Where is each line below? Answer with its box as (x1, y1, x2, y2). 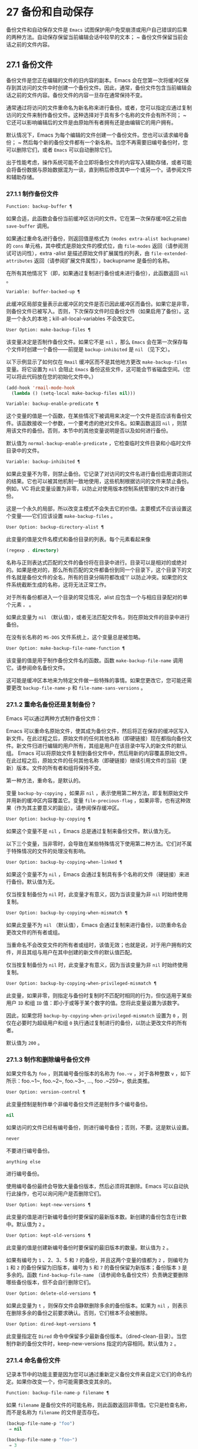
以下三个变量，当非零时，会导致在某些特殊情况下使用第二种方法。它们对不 (6, 840, 187, 847)
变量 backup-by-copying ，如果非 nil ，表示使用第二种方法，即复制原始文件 (6, 790, 189, 797)
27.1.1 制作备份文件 (6, 190, 59, 198)
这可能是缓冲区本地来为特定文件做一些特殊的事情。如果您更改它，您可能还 (6, 676, 187, 683)
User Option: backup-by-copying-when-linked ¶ (6, 859, 123, 865)
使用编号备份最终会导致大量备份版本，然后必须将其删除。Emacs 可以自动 (6, 1183, 184, 1190)
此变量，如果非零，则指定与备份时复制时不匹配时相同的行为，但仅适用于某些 (6, 991, 192, 999)
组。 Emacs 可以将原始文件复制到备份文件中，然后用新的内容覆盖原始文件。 (6, 750, 190, 757)
